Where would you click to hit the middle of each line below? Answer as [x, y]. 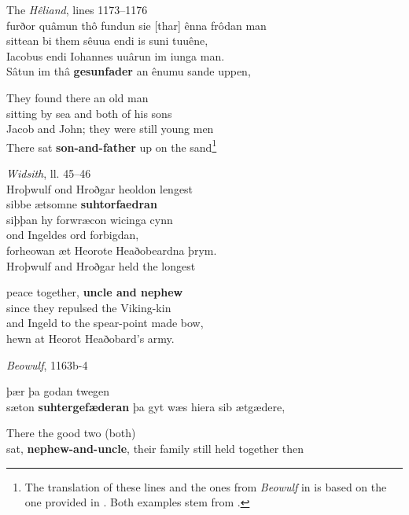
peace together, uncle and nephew [95, 292]
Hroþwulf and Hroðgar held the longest [101, 265]
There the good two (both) [71, 433]
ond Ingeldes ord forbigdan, [73, 235]
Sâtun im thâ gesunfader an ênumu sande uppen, [129, 71]
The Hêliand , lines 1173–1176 [77, 9]
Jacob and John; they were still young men [110, 129]
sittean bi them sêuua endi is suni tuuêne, [107, 40]
